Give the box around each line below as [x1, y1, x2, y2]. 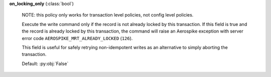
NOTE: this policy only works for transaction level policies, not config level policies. [22, 12, 194, 18]
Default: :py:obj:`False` [22, 60, 69, 66]
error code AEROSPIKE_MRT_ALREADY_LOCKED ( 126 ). [22, 35, 133, 41]
